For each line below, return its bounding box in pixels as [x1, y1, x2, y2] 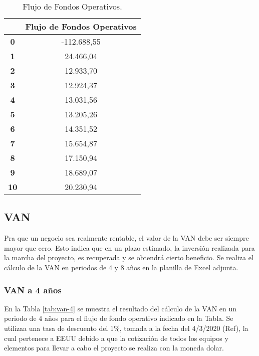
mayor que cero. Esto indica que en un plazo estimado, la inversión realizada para [4, 242, 255, 253]
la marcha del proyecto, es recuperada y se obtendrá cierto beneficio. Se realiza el [4, 252, 253, 263]
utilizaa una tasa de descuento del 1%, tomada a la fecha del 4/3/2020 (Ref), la [4, 322, 248, 333]
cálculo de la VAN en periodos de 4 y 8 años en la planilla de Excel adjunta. [4, 262, 238, 272]
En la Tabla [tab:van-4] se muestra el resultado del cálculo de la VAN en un [4, 303, 237, 313]
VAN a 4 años [4, 283, 62, 296]
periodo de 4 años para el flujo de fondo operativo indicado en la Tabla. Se [4, 313, 233, 323]
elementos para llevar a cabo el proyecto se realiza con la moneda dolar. [4, 342, 224, 353]
